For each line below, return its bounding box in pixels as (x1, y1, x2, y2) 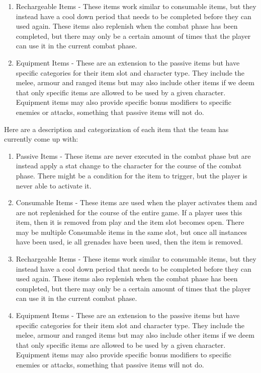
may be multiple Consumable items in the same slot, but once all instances (16, 226, 247, 237)
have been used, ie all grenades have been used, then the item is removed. (16, 236, 243, 247)
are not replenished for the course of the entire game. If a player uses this (16, 207, 242, 217)
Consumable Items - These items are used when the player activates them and (16, 197, 257, 208)
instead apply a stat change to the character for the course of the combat (16, 160, 242, 171)
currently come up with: (4, 134, 78, 144)
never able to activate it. (16, 180, 92, 191)
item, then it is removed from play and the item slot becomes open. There (16, 217, 244, 227)
